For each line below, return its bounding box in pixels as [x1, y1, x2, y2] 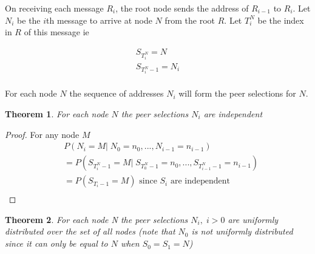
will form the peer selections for [178, 87, 296, 100]
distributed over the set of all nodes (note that [5, 225, 175, 238]
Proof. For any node [5, 128, 80, 140]
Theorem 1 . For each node [5, 107, 109, 120]
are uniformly [228, 213, 279, 225]
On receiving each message [5, 2, 104, 14]
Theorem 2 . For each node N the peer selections [5, 213, 188, 225]
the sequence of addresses [69, 87, 164, 100]
